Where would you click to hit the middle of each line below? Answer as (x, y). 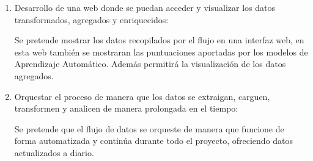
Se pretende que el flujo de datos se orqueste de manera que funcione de (149, 128)
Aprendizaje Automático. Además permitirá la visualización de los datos (150, 64)
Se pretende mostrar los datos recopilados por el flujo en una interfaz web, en (159, 40)
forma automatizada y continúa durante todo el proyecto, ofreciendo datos (154, 141)
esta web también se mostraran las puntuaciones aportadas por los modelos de (161, 52)
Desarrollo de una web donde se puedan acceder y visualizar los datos (145, 7)
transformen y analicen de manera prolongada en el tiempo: (126, 108)
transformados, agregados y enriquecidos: (91, 19)
